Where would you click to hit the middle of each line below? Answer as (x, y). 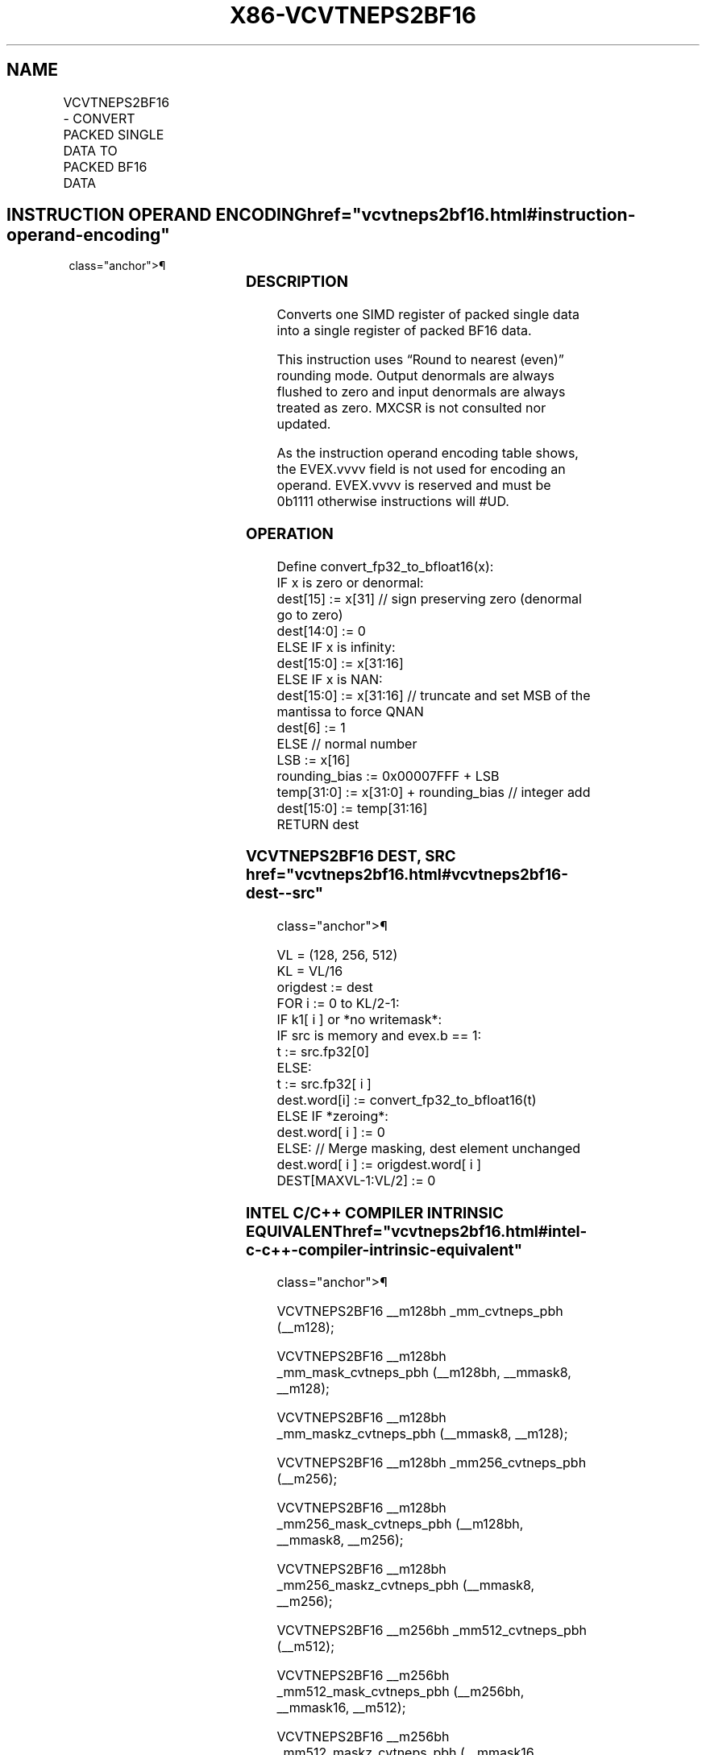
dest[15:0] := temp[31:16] (352, 808)
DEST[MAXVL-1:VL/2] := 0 (356, 1181)
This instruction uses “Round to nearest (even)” (420, 360)
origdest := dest (325, 987)
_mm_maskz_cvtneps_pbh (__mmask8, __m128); (422, 1434)
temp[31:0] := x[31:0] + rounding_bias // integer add (434, 792)
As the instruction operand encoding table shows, (428, 453)
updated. (304, 424)
